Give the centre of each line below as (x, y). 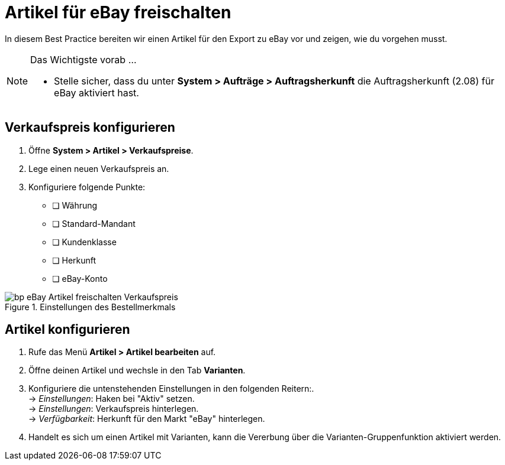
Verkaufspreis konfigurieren (90, 128)
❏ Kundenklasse (84, 242)
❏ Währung (75, 205)
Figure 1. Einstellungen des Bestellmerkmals (90, 307)
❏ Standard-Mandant (94, 223)
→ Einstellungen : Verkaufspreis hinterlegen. (114, 409)
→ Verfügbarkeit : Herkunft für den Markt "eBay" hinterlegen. (147, 419)
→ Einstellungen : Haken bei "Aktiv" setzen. (112, 399)
